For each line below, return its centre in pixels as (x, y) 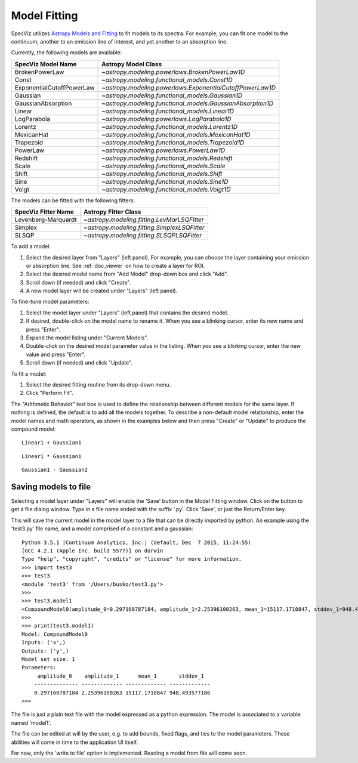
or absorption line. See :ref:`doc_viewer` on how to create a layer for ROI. (115, 265)
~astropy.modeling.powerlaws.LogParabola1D (167, 119)
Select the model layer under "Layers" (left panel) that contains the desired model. (127, 313)
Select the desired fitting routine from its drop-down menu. (98, 384)
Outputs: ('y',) (45, 651)
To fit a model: (29, 373)
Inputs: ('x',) (44, 642)
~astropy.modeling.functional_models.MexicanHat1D (176, 134)
